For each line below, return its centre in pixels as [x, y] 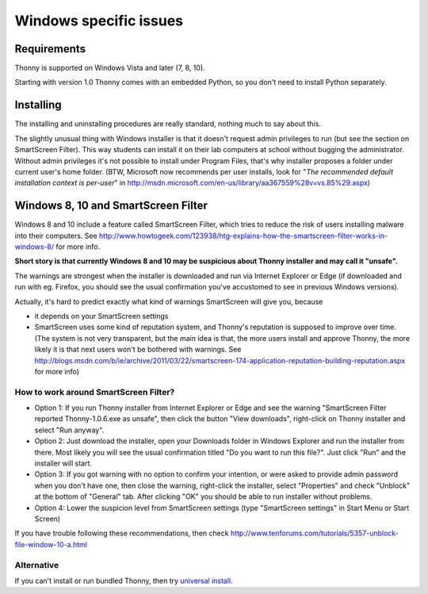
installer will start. [63, 463]
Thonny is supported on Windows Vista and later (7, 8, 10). [110, 68]
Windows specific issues [99, 21]
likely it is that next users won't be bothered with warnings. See [138, 350]
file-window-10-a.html [51, 544]
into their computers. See [56, 236]
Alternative [37, 565]
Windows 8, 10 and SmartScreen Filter [111, 206]
